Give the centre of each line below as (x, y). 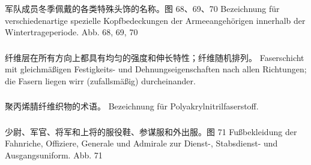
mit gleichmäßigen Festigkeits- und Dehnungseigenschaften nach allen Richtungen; (156, 69)
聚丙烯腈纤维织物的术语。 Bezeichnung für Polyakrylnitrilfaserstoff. (132, 106)
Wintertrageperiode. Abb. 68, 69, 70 (71, 32)
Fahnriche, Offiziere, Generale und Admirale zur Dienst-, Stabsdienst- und (141, 143)
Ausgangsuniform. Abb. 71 (54, 155)
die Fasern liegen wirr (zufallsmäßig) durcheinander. (100, 80)
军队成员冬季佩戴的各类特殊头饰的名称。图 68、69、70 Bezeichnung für (142, 8)
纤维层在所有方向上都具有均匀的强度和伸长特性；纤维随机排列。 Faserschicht (155, 57)
